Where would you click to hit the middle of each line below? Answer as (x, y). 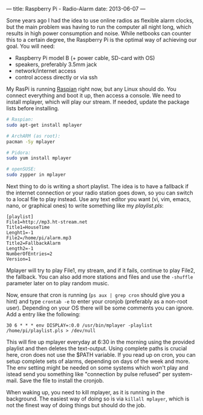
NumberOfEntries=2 (29, 254)
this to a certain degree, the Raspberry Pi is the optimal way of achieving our (101, 40)
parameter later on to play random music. (58, 283)
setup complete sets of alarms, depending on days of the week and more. (98, 361)
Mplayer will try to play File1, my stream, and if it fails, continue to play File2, (101, 270)
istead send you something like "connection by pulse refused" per (89, 374)
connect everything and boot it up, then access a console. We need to (94, 95)
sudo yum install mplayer (39, 158)
